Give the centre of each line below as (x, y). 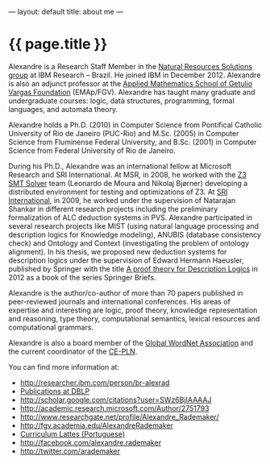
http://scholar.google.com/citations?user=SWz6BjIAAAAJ (116, 400)
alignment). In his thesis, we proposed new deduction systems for (118, 251)
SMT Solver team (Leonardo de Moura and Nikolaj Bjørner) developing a (128, 183)
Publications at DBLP (55, 391)
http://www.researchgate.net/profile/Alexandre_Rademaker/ (119, 416)
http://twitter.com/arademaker (70, 451)
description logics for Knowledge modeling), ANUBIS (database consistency (135, 234)
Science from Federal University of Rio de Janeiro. (92, 150)
